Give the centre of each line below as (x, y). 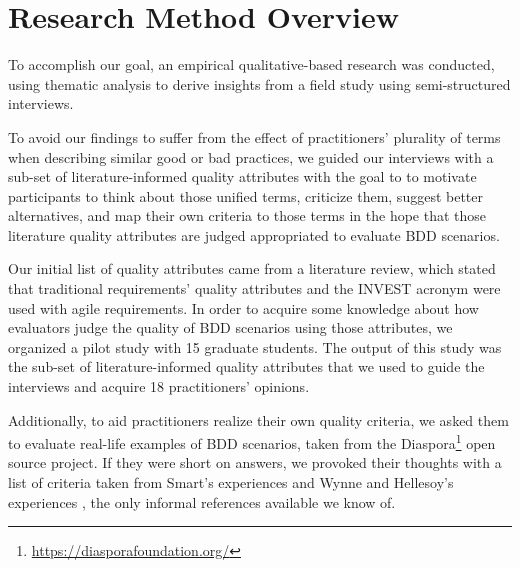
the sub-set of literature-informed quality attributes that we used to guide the (246, 366)
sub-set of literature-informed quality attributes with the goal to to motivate (242, 176)
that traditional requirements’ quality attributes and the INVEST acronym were (254, 288)
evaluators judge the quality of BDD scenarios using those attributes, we (230, 327)
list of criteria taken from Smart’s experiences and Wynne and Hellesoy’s (231, 482)
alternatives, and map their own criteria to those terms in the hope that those (247, 215)
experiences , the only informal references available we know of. (202, 501)
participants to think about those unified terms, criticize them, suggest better (245, 195)
